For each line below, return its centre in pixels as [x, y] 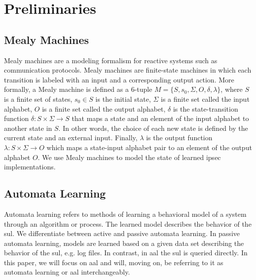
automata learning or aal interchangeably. [67, 272]
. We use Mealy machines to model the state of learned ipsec [129, 157]
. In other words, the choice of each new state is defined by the [153, 128]
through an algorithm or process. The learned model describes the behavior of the [128, 223]
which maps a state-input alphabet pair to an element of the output [149, 147]
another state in [28, 128]
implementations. [30, 167]
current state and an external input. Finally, [71, 138]
